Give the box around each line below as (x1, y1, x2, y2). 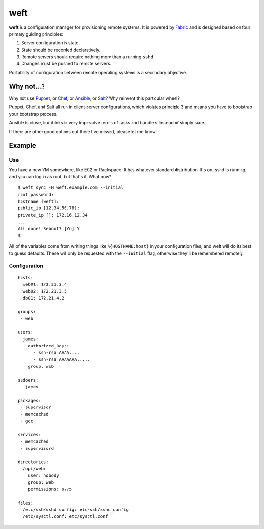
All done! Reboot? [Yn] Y (18, 226, 80, 231)
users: (18, 329, 34, 335)
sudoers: (18, 377, 39, 383)
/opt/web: (22, 466, 46, 471)
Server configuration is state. (21, 40, 80, 46)
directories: (18, 459, 49, 465)
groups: (18, 309, 36, 314)
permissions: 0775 (27, 486, 72, 492)
